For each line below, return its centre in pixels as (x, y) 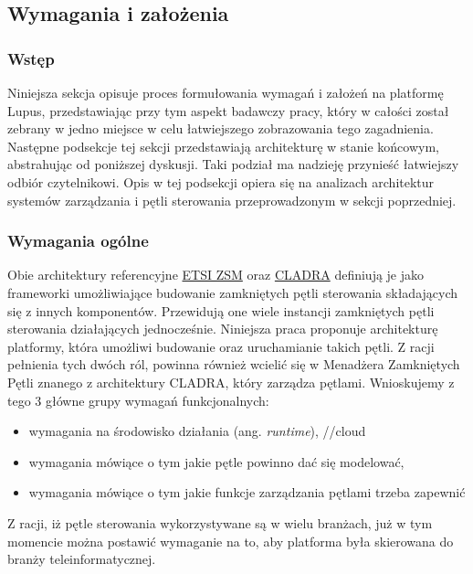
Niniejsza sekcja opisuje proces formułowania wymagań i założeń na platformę (226, 92)
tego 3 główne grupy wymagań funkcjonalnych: (138, 400)
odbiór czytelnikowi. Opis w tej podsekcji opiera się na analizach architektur (221, 181)
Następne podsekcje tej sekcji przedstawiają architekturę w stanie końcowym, (223, 146)
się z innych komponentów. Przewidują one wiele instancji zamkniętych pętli (221, 310)
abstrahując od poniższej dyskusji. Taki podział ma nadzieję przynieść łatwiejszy (233, 164)
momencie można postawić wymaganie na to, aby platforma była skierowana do (231, 541)
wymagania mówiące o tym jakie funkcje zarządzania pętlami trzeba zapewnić (247, 492)
